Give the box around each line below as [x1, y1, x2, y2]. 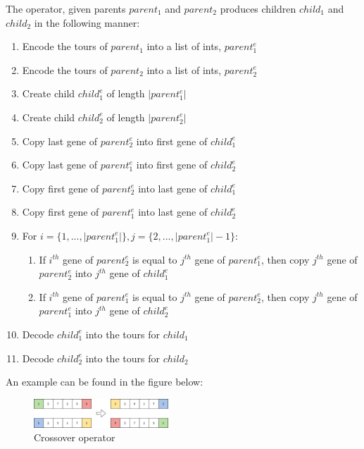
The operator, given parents [6, 1, 126, 16]
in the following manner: [34, 15, 140, 30]
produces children [220, 1, 296, 16]
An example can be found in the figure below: [6, 374, 203, 389]
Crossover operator [34, 430, 115, 445]
